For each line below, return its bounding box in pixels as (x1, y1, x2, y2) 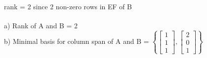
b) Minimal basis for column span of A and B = (4, 36, 149, 46)
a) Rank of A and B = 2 (4, 20, 78, 30)
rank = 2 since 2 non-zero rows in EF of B (4, 1, 132, 11)
